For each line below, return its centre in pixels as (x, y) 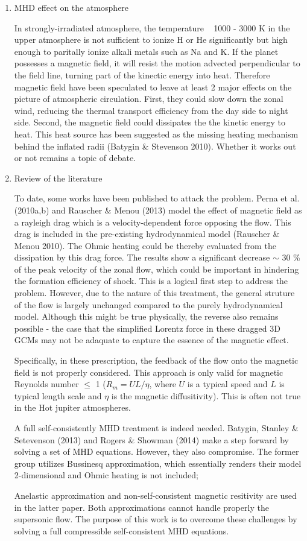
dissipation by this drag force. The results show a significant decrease (142, 257)
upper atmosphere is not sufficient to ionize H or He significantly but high (151, 40)
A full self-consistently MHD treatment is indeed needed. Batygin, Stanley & (156, 428)
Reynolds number (46, 384)
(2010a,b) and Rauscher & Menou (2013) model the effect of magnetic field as (158, 210)
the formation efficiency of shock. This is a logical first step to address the (151, 281)
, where (163, 384)
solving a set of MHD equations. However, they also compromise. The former (157, 451)
